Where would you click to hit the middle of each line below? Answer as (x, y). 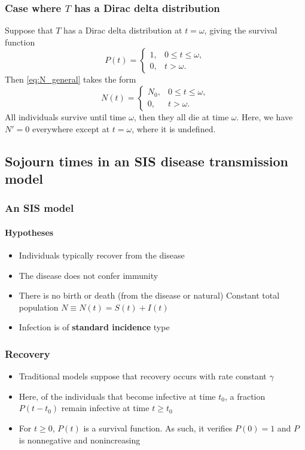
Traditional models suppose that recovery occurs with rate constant (143, 376)
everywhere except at (71, 128)
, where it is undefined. (174, 128)
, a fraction (245, 396)
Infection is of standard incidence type (94, 327)
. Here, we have (265, 117)
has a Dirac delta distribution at (123, 30)
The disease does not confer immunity (89, 275)
